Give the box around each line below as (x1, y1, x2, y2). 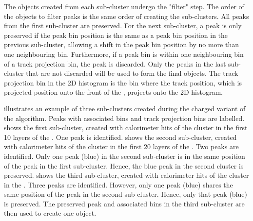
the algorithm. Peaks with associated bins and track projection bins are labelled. (4, 113, 245, 123)
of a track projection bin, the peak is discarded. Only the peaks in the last (4, 58, 226, 68)
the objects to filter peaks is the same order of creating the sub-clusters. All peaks (4, 11, 249, 21)
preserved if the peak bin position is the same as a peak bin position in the (4, 30, 228, 40)
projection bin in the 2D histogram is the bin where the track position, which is (4, 77, 242, 87)
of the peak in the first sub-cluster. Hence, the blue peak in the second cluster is (4, 160, 244, 170)
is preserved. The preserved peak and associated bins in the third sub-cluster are (4, 198, 245, 208)
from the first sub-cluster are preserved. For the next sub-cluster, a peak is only (4, 20, 242, 31)
